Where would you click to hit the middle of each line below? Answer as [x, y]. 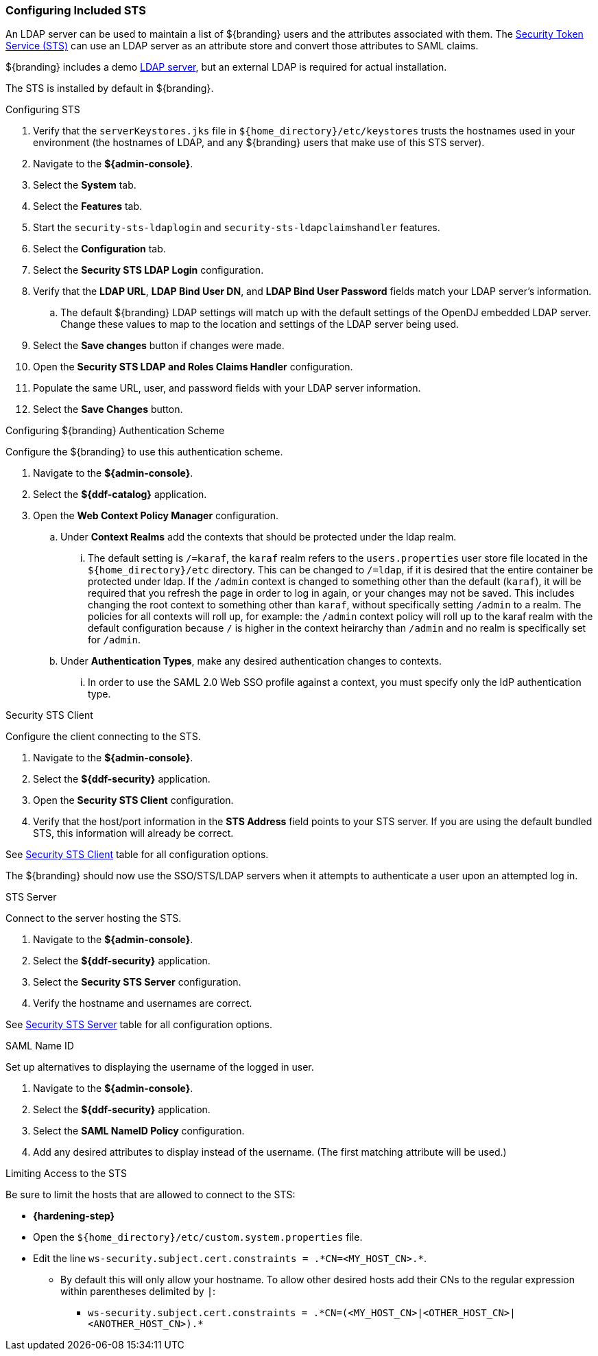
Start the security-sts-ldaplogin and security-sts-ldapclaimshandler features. [237, 228]
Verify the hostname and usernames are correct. [143, 1003]
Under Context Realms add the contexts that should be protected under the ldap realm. [259, 537]
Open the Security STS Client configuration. [133, 800]
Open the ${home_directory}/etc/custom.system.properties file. [198, 1237]
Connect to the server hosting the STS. [94, 918]
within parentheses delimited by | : [138, 1292]
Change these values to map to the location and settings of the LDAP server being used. [260, 324]
